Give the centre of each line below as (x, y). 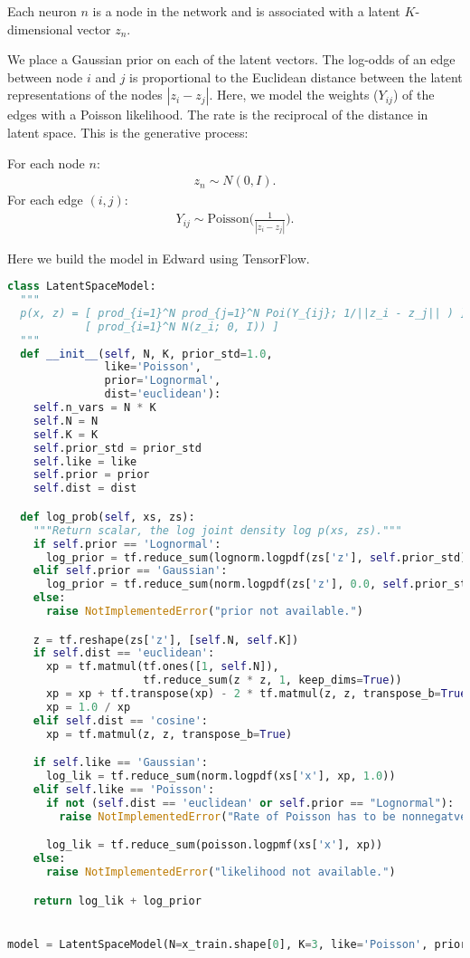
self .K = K (66, 434)
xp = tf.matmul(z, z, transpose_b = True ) (169, 734)
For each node (46, 163)
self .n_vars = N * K (94, 408)
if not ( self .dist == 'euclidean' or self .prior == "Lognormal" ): (250, 803)
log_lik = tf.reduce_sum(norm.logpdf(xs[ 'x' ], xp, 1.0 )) (221, 776)
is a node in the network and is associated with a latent (246, 11)
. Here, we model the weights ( (294, 95)
